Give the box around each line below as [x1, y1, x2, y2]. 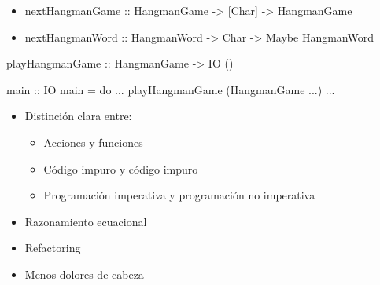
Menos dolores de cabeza [24, 265, 144, 282]
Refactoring [24, 239, 81, 256]
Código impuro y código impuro [43, 160, 198, 177]
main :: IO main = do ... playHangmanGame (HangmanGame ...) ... [6, 81, 335, 97]
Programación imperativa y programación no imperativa [43, 187, 315, 203]
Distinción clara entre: [24, 108, 132, 124]
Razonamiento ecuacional [24, 213, 147, 229]
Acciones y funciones [43, 133, 143, 150]
